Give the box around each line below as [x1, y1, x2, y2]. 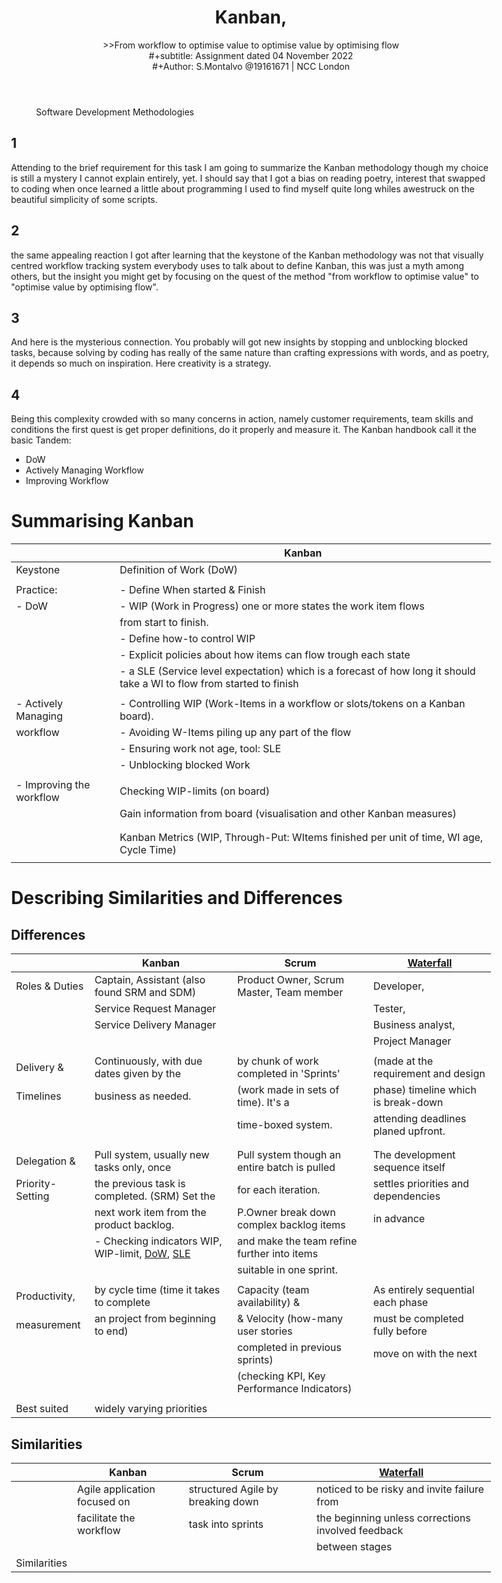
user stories [236, 1324, 293, 1338]
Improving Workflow [25, 475, 110, 487]
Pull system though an [236, 1148, 342, 1162]
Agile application [76, 1482, 156, 1496]
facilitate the [76, 1511, 136, 1525]
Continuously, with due [94, 1054, 203, 1068]
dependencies [372, 1189, 441, 1203]
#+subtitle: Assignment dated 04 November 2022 [148, 49, 354, 61]
